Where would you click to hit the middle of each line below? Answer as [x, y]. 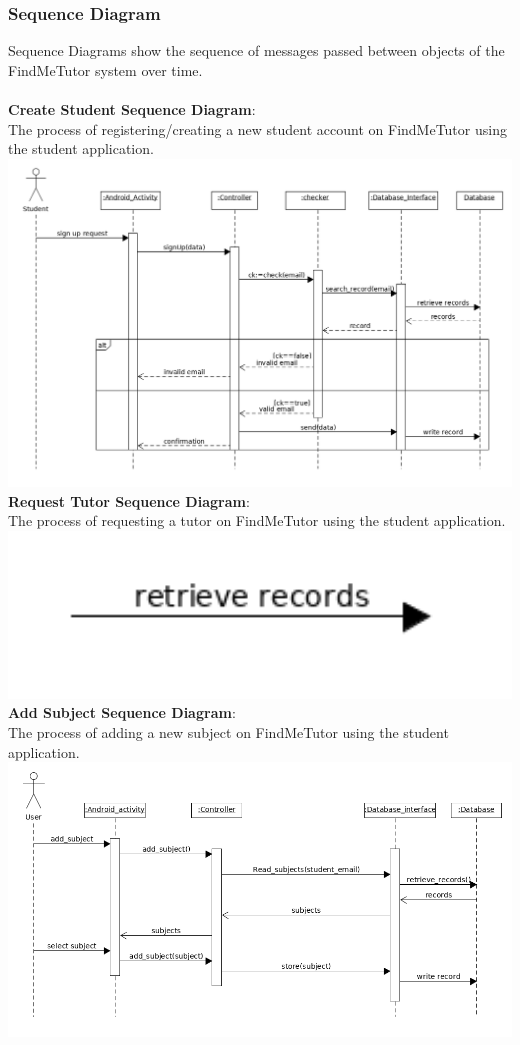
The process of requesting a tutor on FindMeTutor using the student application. [257, 520]
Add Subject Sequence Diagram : [122, 712]
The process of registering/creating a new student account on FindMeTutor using [257, 128]
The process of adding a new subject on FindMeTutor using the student [228, 732]
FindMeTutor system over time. [105, 69]
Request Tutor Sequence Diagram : [129, 500]
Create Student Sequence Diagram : [132, 109]
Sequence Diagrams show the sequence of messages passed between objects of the [256, 50]
